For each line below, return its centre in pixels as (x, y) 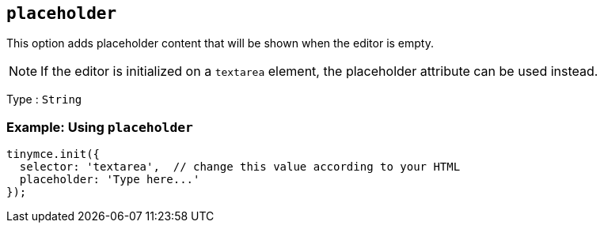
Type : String (44, 99)
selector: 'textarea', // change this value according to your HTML (240, 167)
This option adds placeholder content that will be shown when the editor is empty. (220, 43)
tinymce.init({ (53, 154)
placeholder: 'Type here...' (110, 180)
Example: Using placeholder (100, 127)
